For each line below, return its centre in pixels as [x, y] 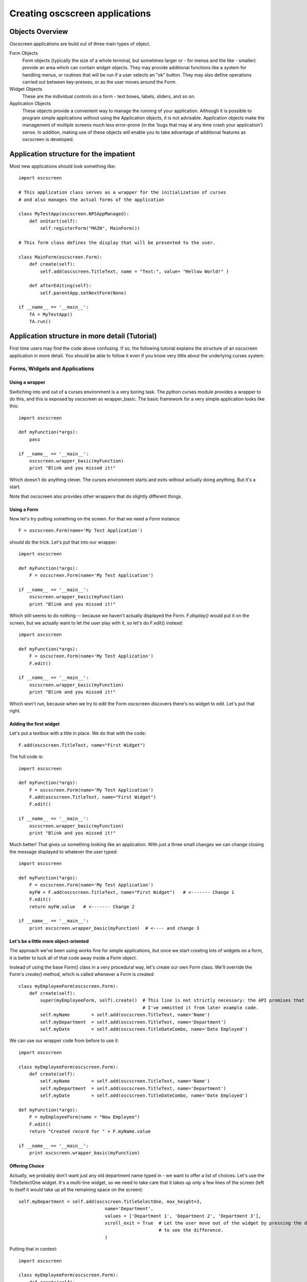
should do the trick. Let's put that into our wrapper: [63, 542]
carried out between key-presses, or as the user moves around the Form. [99, 82]
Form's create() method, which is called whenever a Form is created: [82, 974]
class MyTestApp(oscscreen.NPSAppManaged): [74, 214]
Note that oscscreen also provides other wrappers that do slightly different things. [96, 496]
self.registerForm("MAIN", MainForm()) [90, 228]
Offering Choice [27, 1166]
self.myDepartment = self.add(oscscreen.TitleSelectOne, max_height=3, [110, 1201]
